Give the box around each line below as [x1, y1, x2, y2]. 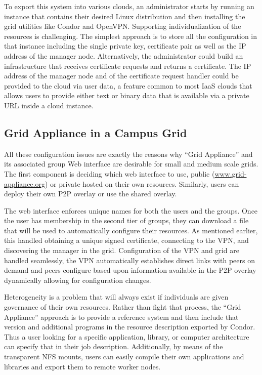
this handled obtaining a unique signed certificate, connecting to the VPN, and [4, 235, 249, 245]
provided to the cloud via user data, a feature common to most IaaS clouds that [4, 80, 252, 91]
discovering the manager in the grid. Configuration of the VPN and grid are [4, 245, 239, 256]
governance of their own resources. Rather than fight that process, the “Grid [4, 302, 241, 312]
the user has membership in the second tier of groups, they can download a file [4, 215, 249, 226]
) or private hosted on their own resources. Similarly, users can [45, 178, 239, 189]
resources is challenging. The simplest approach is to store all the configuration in [4, 30, 257, 41]
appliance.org [4, 178, 45, 189]
